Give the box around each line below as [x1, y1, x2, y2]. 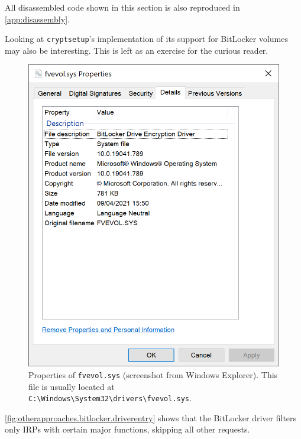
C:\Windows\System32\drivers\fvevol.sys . [28, 392, 192, 404]
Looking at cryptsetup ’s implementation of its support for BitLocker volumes [5, 32, 288, 45]
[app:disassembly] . [5, 12, 70, 25]
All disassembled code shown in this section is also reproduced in [5, 1, 240, 13]
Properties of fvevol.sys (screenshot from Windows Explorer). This [28, 368, 278, 381]
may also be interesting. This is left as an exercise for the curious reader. [5, 44, 268, 56]
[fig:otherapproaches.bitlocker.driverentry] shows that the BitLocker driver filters [5, 411, 297, 424]
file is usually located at [28, 380, 115, 392]
